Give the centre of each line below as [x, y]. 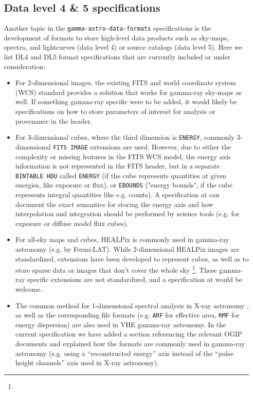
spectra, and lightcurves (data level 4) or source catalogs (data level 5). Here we [123, 47]
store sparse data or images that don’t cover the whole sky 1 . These [116, 269]
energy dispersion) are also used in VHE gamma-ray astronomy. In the [121, 324]
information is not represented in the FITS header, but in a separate [117, 166]
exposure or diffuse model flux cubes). [72, 223]
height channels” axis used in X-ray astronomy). [87, 363]
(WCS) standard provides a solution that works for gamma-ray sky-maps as [128, 92]
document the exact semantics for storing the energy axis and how [114, 204]
